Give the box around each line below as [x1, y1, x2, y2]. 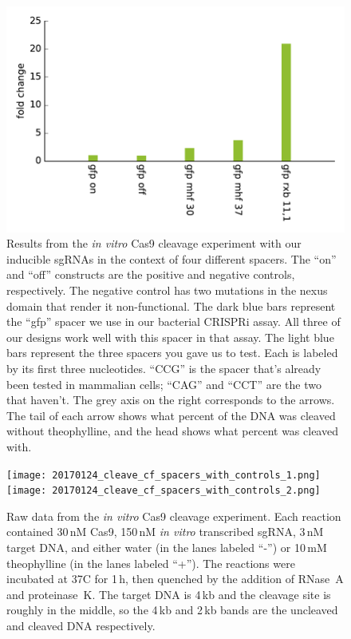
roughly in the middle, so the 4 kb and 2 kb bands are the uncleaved [6, 601, 338, 618]
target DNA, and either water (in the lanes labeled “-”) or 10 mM [6, 539, 327, 556]
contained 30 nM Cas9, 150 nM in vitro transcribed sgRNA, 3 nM [6, 523, 324, 540]
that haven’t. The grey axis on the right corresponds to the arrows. [6, 391, 335, 408]
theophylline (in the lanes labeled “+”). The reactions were [6, 554, 295, 571]
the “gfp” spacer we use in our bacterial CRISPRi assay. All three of [6, 313, 341, 330]
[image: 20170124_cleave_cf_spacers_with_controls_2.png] [6, 485, 321, 497]
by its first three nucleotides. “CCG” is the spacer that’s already [6, 360, 321, 376]
